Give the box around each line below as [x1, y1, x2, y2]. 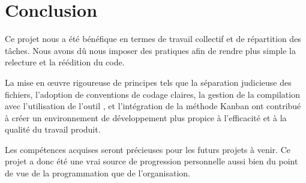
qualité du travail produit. [5, 123, 101, 136]
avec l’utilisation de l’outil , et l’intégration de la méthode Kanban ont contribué [5, 100, 301, 112]
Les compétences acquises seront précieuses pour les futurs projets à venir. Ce [5, 143, 290, 155]
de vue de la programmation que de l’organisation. [5, 167, 190, 179]
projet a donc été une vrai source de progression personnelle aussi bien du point [5, 155, 298, 167]
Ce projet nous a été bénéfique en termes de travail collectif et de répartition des [5, 32, 301, 45]
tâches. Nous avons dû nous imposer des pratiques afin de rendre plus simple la [5, 44, 296, 56]
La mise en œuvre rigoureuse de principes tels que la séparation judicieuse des [5, 76, 292, 88]
